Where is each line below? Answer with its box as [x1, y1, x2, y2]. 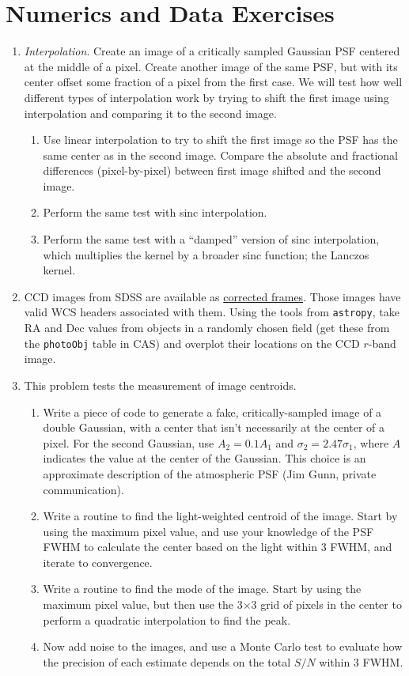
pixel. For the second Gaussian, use [43, 434, 214, 451]
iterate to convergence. [43, 553, 153, 570]
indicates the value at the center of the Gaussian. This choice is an [43, 450, 366, 466]
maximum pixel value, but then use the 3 [43, 596, 243, 613]
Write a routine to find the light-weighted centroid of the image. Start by [43, 508, 398, 524]
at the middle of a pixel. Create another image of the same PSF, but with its [24, 58, 398, 74]
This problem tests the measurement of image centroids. [24, 376, 297, 393]
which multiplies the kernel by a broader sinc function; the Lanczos [43, 246, 369, 262]
